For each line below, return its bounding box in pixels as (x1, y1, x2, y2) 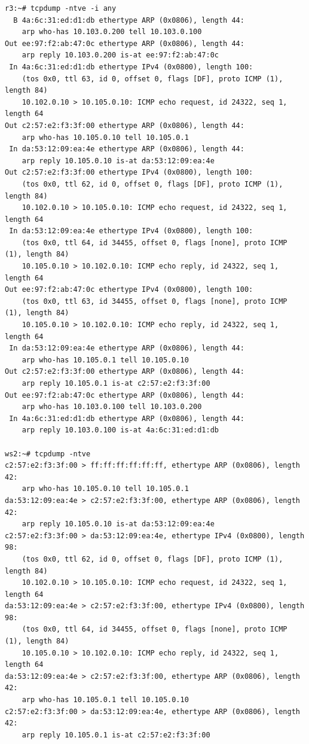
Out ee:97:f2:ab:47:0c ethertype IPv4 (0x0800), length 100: (5, 285, 253, 294)
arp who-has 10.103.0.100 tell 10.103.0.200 (22, 403, 202, 411)
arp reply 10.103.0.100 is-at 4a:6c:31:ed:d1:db (22, 426, 219, 435)
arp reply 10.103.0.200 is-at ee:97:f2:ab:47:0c (22, 51, 219, 60)
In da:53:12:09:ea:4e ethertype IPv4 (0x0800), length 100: (9, 227, 253, 236)
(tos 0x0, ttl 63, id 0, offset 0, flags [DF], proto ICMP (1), (22, 74, 283, 83)
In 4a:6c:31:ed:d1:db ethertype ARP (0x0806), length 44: (9, 414, 244, 423)
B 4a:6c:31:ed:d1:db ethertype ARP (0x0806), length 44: (13, 16, 244, 25)
